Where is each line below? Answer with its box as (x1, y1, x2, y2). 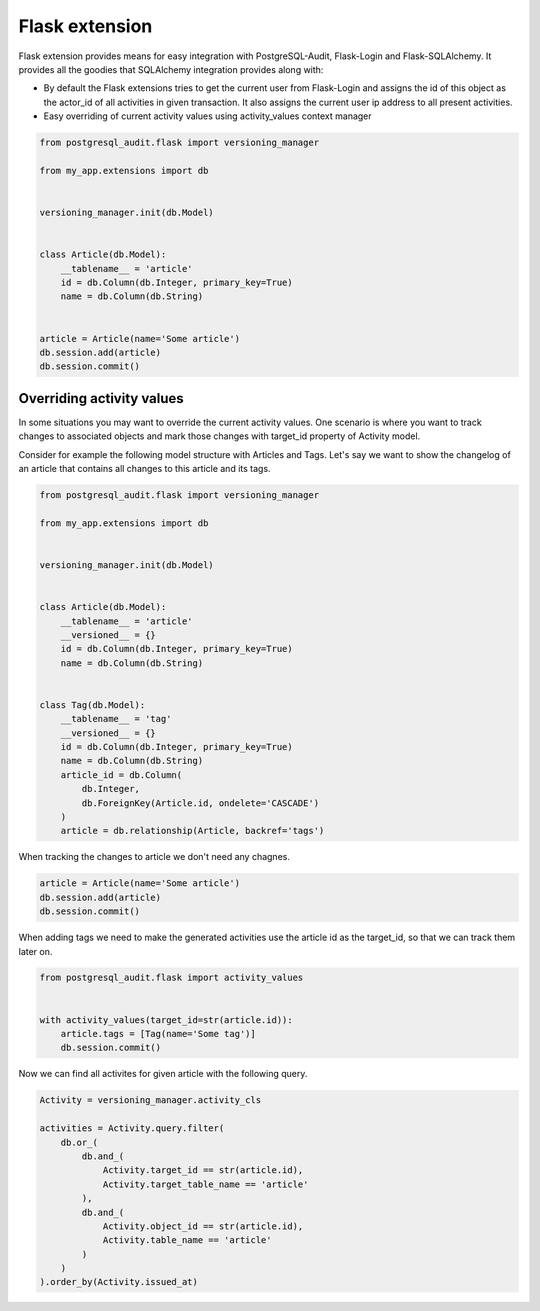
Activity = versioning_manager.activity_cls (39, 1095, 262, 1106)
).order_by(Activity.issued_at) (39, 1276, 199, 1288)
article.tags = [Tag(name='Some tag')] (60, 1028, 257, 1040)
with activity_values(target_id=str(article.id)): (39, 1014, 294, 1025)
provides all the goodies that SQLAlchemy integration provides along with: (18, 63, 324, 75)
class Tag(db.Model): (39, 699, 146, 710)
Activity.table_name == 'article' (102, 1235, 272, 1246)
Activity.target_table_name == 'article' (102, 1178, 309, 1190)
